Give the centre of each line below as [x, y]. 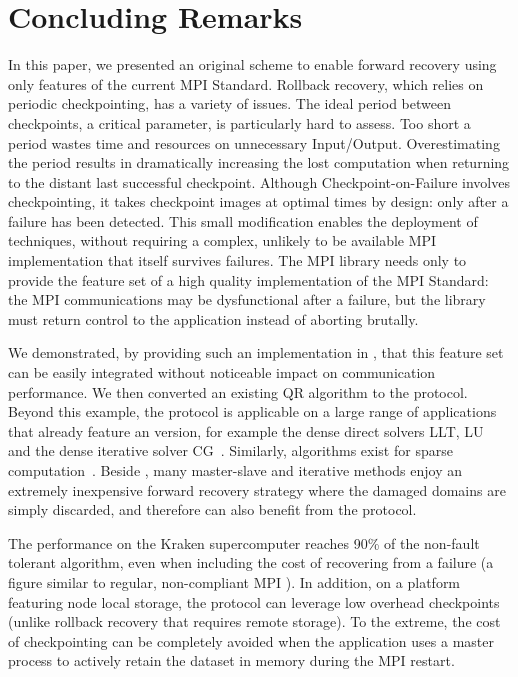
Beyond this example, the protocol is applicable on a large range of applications [252, 411]
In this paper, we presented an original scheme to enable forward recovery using [252, 64]
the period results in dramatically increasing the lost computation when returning [259, 162]
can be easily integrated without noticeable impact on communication [222, 372]
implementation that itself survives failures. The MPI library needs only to [237, 260]
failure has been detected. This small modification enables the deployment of [243, 220]
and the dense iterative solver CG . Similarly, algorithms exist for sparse [230, 450]
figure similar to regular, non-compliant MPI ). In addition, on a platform [234, 581]
